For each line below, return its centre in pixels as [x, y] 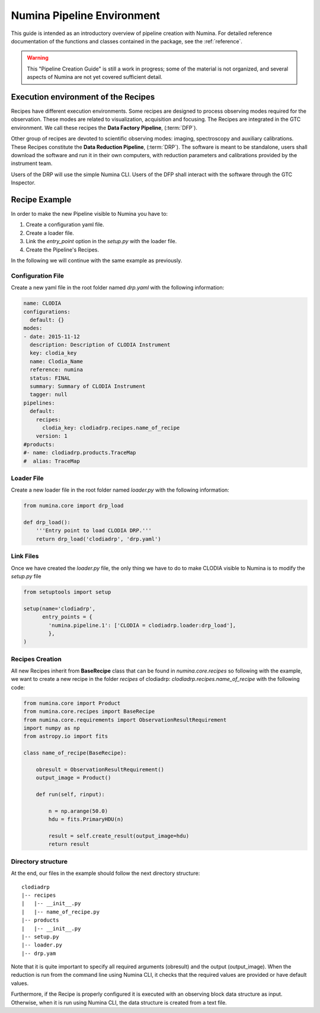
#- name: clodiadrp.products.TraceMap [80, 453]
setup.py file [26, 576]
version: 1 [52, 436]
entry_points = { [68, 617]
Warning [38, 58]
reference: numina [56, 370]
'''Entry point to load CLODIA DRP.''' [94, 531]
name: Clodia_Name [56, 361]
